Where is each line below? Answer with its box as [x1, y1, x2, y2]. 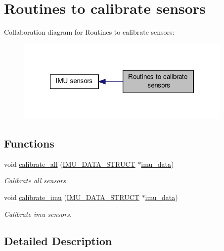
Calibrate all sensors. [4, 175, 68, 186]
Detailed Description [4, 233, 112, 248]
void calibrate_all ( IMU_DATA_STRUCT [4, 158, 135, 169]
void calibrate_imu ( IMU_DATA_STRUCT [4, 192, 139, 202]
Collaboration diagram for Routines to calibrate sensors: [4, 27, 175, 37]
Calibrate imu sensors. [4, 208, 72, 219]
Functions [4, 135, 54, 151]
